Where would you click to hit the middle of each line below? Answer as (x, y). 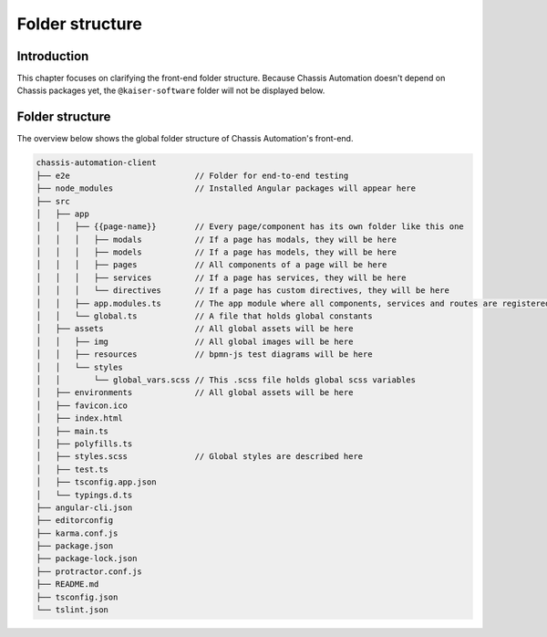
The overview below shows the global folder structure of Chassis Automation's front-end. (185, 139)
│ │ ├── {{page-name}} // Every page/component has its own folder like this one (250, 227)
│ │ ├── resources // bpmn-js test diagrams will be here (204, 355)
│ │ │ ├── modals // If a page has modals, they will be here (216, 239)
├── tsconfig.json (77, 597)
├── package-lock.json (87, 559)
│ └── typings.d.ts (84, 495)
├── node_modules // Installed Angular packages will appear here (226, 188)
